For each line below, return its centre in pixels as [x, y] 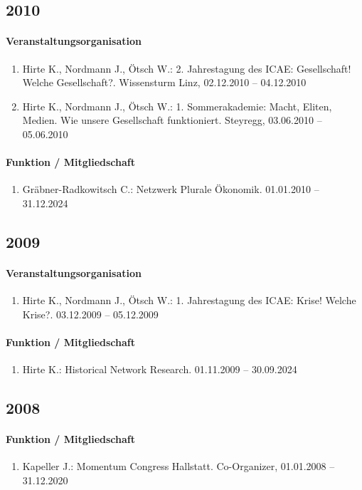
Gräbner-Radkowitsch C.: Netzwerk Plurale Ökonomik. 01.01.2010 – [171, 189]
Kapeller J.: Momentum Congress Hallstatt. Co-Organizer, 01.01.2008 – [179, 466]
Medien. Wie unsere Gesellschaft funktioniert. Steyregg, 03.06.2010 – [172, 120]
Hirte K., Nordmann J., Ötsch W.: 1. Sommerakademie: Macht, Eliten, [177, 106]
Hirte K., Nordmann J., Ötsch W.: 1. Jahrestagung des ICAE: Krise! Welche [189, 300]
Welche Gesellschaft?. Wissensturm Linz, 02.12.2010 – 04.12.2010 [164, 82]
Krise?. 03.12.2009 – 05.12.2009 [90, 314]
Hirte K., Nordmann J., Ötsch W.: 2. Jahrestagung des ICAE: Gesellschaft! [187, 68]
